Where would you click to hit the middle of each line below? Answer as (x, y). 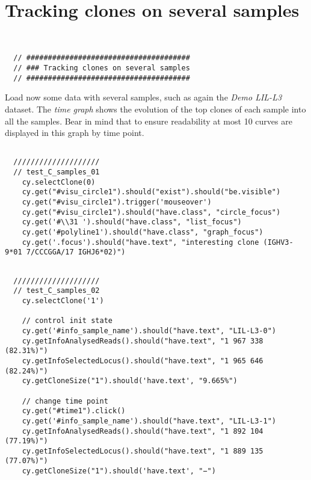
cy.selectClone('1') (63, 300)
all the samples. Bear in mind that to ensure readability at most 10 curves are (149, 121)
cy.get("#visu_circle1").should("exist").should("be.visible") (151, 192)
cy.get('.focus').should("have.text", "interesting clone (140, 242)
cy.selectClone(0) (59, 182)
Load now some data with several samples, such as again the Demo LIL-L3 (143, 97)
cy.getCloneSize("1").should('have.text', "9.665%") (130, 381)
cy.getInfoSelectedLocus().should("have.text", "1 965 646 (143, 361)
